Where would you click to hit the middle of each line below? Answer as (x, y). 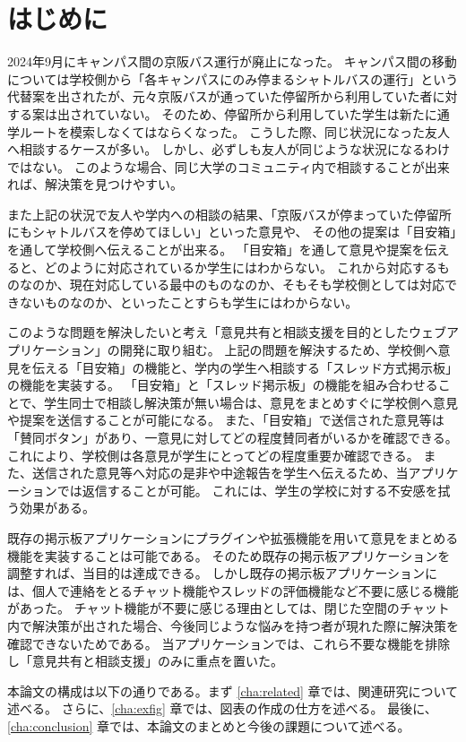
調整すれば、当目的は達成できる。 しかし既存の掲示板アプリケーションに (223, 573)
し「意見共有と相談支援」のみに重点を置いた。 (145, 661)
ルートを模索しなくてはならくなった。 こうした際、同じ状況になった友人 (234, 131)
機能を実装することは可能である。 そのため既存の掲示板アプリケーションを (229, 555)
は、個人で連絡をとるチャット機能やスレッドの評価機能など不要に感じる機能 (233, 590)
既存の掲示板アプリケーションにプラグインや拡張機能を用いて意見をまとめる (233, 537)
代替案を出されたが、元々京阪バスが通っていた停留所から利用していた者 (220, 96)
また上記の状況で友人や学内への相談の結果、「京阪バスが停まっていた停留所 (229, 214)
